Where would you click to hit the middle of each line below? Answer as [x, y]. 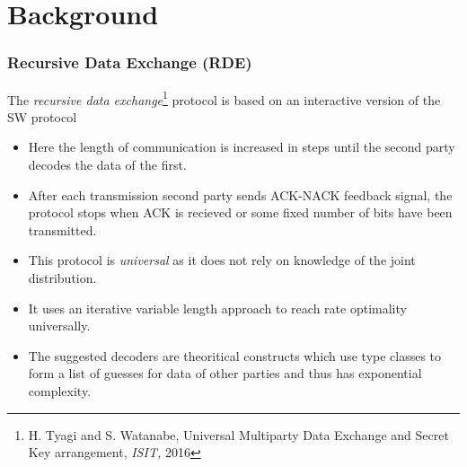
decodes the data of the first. [107, 165]
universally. [59, 326]
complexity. [60, 390]
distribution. [62, 278]
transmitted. [62, 229]
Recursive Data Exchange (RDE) [130, 62]
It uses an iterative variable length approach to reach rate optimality [217, 308]
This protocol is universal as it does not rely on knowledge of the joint [222, 260]
